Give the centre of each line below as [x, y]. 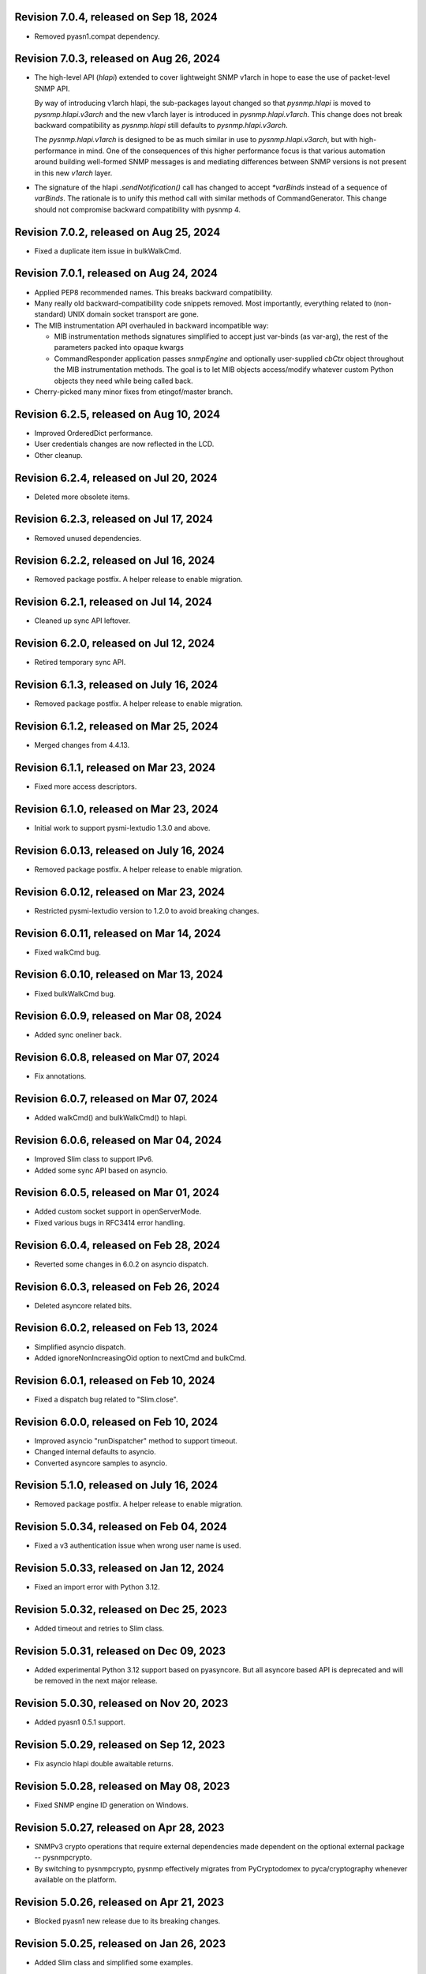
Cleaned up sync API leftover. [82, 621]
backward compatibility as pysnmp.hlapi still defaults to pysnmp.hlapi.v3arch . [161, 125]
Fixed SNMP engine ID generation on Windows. [111, 1805]
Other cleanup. [58, 455]
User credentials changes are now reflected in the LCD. [124, 444]
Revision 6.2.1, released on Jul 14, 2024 [114, 602]
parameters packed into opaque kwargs [119, 347]
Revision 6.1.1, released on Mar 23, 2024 [115, 767]
